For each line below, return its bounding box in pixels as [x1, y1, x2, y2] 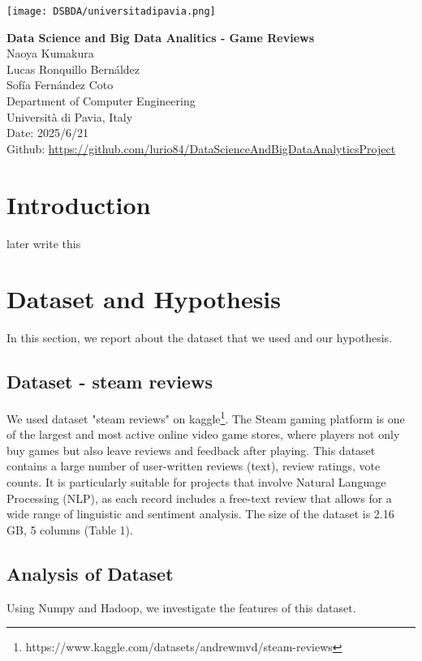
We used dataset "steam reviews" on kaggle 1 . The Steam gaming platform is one [6, 408, 405, 427]
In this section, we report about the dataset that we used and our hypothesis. [6, 329, 393, 346]
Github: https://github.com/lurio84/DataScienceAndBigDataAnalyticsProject [6, 139, 396, 157]
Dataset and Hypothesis [6, 282, 281, 315]
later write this [6, 234, 81, 251]
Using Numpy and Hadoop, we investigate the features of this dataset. [6, 599, 356, 616]
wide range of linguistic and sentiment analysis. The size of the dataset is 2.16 [6, 505, 394, 522]
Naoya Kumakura [6, 45, 94, 62]
